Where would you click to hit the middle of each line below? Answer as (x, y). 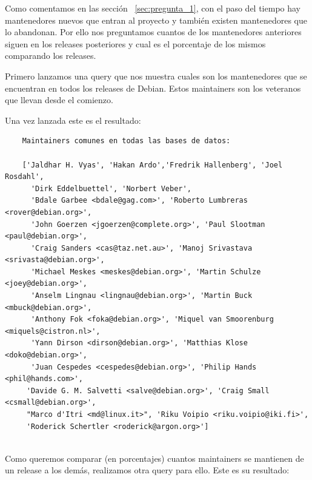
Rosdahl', (25, 177)
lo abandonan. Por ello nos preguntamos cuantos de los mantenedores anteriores (153, 32)
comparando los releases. (51, 56)
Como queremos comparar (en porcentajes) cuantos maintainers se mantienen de (154, 458)
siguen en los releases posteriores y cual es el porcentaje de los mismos (135, 43)
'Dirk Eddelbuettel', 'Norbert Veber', (111, 188)
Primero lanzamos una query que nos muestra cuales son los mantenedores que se (156, 76)
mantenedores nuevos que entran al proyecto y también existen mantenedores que (156, 20)
